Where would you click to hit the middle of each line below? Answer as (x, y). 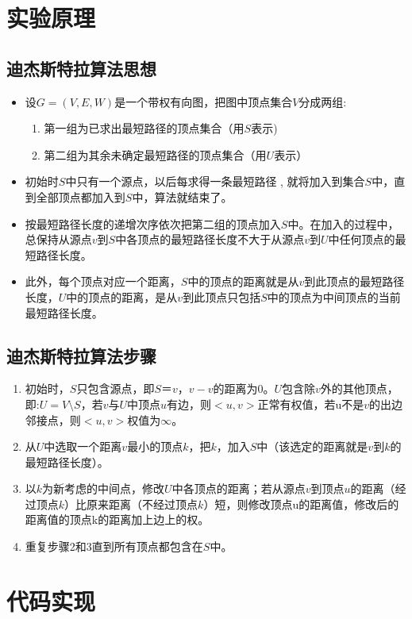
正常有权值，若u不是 (311, 404)
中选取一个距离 (83, 446)
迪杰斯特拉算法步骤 (81, 355)
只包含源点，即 (116, 388)
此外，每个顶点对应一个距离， (103, 281)
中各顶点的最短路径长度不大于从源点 (210, 239)
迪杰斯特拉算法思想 (81, 68)
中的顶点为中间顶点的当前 (334, 296)
